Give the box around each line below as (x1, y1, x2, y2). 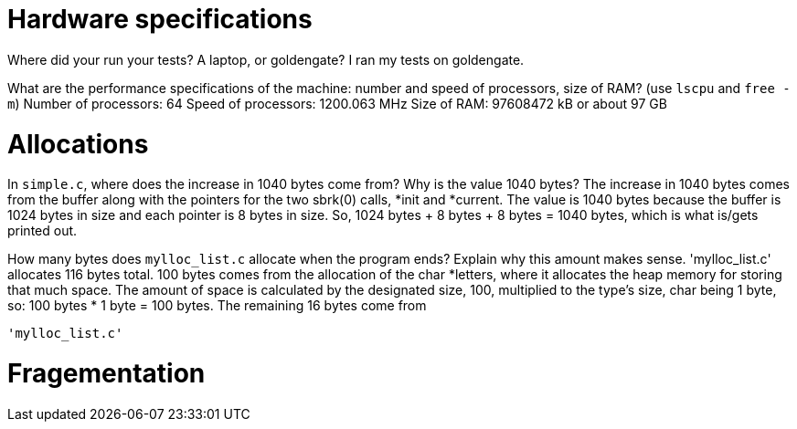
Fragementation (7, 358, 206, 389)
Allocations (7, 128, 149, 160)
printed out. (7, 223, 78, 239)
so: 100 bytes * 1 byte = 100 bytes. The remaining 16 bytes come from (7, 298, 427, 314)
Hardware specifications (7, 4, 313, 35)
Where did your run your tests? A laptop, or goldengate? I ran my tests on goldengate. (7, 51, 525, 68)
